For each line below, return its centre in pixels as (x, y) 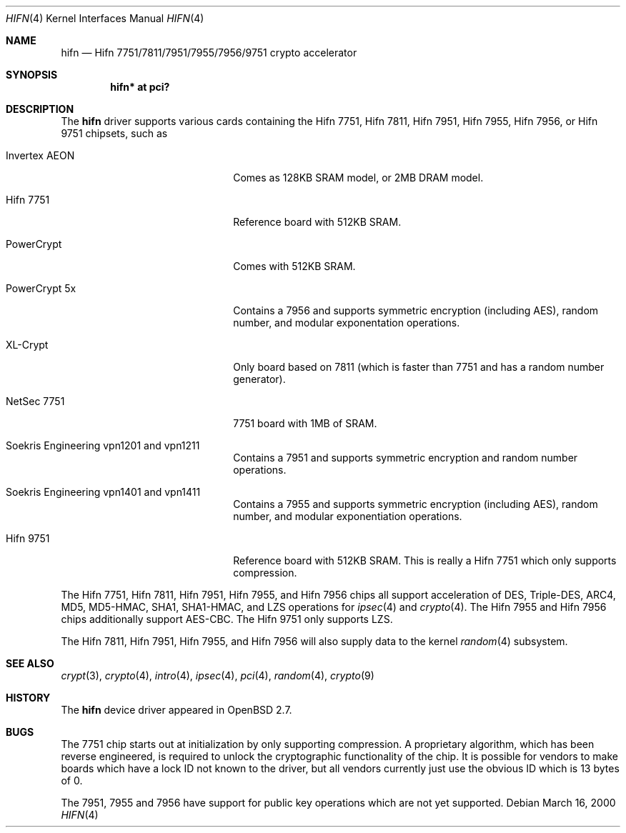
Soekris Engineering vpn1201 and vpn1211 (103, 445)
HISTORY (28, 698)
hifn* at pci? (140, 87)
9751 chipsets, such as (114, 133)
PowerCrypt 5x (41, 288)
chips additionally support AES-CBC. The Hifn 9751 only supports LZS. (227, 619)
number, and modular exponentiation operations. (348, 516)
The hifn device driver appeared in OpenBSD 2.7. (177, 710)
